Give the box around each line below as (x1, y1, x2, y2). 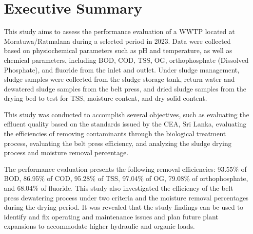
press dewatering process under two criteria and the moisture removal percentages (4, 192, 249, 202)
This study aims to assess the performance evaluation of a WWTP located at (4, 26, 235, 36)
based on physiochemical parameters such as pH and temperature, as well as (4, 45, 233, 55)
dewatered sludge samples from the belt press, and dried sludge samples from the (4, 83, 246, 93)
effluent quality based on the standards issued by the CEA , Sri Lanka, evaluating (4, 119, 247, 129)
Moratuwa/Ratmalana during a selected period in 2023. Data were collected (4, 36, 231, 46)
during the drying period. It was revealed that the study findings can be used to (4, 202, 243, 212)
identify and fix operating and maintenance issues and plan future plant (4, 211, 218, 221)
